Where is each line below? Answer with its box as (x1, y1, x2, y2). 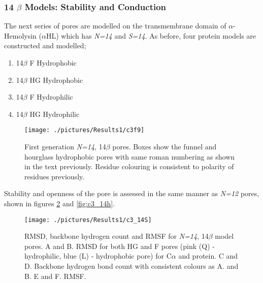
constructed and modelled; (4, 40, 86, 51)
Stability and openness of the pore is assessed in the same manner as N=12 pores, (4, 188, 259, 199)
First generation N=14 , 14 (24, 141, 106, 152)
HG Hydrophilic (29, 108, 80, 119)
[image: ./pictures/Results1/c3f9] (24, 127, 145, 134)
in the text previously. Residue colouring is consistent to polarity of (24, 161, 234, 172)
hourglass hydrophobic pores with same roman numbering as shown (24, 151, 235, 162)
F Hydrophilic (29, 91, 73, 102)
